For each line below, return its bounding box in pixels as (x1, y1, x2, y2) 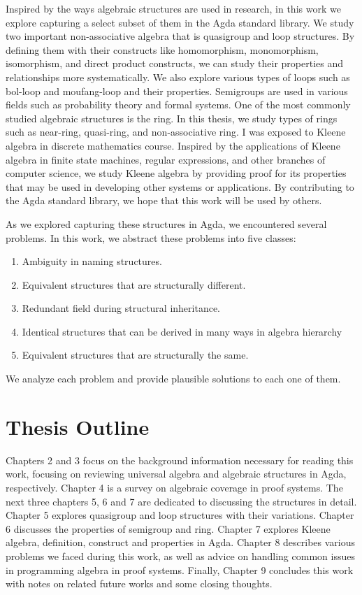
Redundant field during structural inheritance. (22, 301, 221, 315)
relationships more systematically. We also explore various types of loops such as (6, 69, 350, 84)
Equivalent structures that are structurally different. (22, 277, 246, 292)
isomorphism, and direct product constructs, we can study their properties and (6, 56, 343, 71)
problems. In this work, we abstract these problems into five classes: (6, 230, 296, 245)
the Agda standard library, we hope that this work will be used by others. (6, 193, 322, 208)
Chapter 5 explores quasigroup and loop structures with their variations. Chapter (6, 508, 354, 522)
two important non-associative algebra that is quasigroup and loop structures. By (6, 29, 355, 43)
